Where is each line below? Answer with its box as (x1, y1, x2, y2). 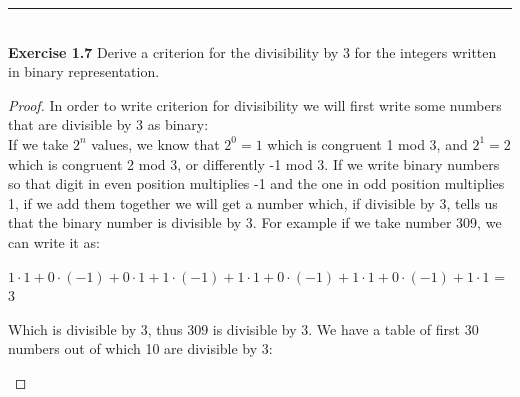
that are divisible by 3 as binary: (8, 114, 209, 135)
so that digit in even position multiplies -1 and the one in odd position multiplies (8, 173, 505, 194)
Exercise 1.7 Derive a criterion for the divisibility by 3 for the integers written (8, 41, 497, 62)
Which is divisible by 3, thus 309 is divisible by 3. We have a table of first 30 (8, 318, 479, 339)
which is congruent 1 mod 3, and (267, 133, 468, 154)
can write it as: (8, 231, 100, 252)
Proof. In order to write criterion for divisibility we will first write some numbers (8, 94, 502, 115)
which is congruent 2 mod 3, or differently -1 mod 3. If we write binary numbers (8, 153, 500, 174)
